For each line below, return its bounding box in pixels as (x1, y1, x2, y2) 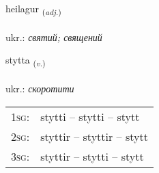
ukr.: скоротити (5, 81, 74, 96)
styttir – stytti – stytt (40, 148, 144, 164)
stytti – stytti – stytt (40, 108, 140, 124)
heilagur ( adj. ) (5, 1, 61, 17)
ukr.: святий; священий (5, 29, 102, 44)
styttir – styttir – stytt (40, 128, 148, 144)
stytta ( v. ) (5, 53, 46, 69)
